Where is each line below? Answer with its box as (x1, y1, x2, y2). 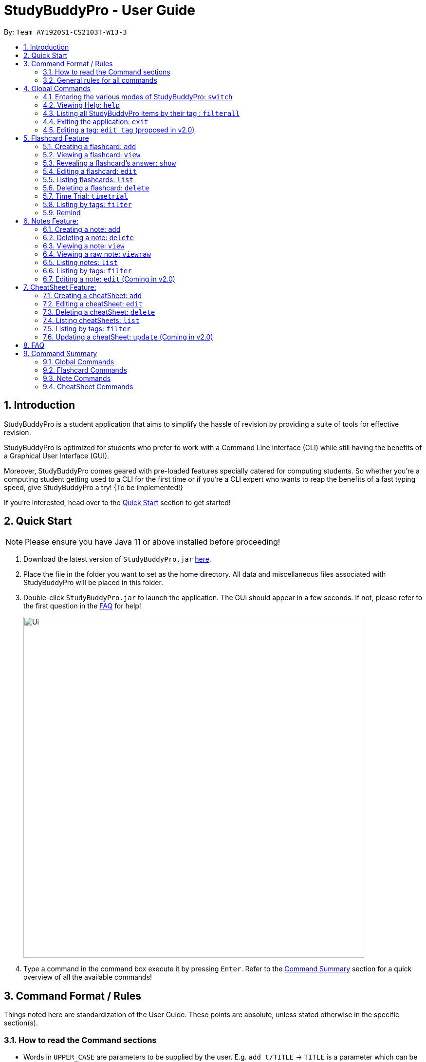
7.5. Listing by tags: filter (43, 324, 131, 333)
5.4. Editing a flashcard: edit (43, 167, 137, 175)
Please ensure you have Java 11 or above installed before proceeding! (25, 537, 280, 547)
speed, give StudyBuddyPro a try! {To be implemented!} (4, 483, 184, 492)
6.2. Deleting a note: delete (43, 233, 134, 242)
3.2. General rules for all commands (43, 76, 157, 84)
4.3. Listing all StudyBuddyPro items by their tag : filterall (43, 109, 240, 117)
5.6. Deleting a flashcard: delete (43, 183, 149, 192)
